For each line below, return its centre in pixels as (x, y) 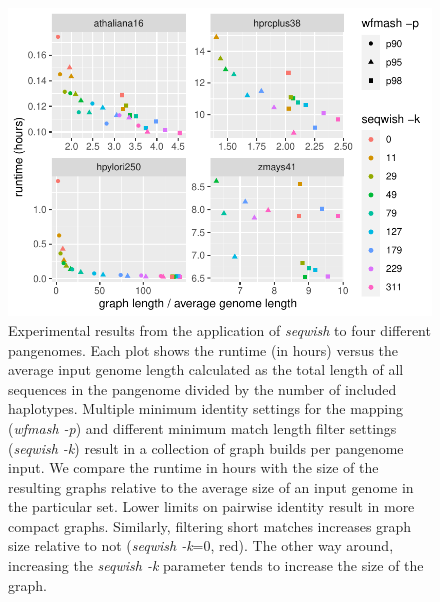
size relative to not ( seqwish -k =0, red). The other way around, (201, 545)
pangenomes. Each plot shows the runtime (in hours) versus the (203, 349)
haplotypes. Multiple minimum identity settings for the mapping (206, 408)
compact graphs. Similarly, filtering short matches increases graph (210, 525)
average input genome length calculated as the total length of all (206, 369)
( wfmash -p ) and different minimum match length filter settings (202, 427)
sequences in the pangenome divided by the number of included (202, 388)
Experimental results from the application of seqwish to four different (219, 329)
